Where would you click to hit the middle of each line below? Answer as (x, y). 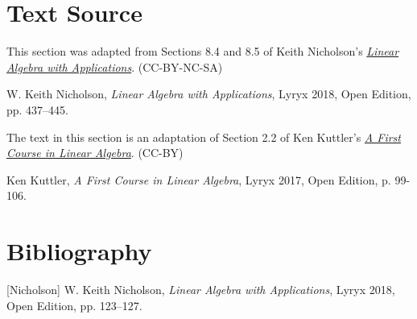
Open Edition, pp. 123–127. (74, 305)
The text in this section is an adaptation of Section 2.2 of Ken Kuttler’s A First (204, 137)
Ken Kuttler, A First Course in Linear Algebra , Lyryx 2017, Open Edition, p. (199, 179)
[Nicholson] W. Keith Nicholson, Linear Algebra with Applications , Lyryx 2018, (201, 289)
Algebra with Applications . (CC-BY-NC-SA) (115, 66)
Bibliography (79, 251)
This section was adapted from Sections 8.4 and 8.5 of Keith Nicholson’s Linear (203, 51)
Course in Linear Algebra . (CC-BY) (95, 153)
